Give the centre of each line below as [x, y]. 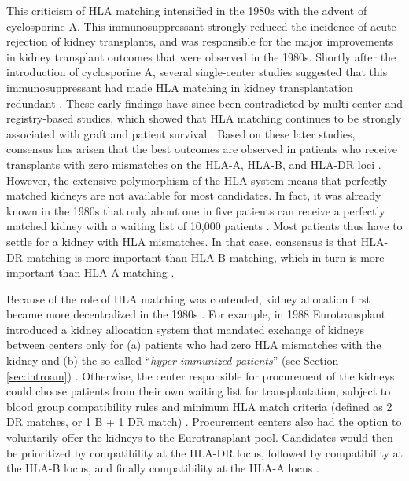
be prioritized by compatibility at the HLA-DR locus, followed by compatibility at [204, 452]
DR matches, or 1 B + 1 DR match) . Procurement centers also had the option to [204, 422]
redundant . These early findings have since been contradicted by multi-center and [205, 103]
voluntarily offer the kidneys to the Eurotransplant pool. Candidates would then [200, 437]
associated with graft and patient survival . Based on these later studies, [181, 133]
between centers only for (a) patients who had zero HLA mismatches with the [194, 345]
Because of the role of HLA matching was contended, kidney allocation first [189, 298]
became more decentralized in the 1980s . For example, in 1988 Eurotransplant [196, 314]
